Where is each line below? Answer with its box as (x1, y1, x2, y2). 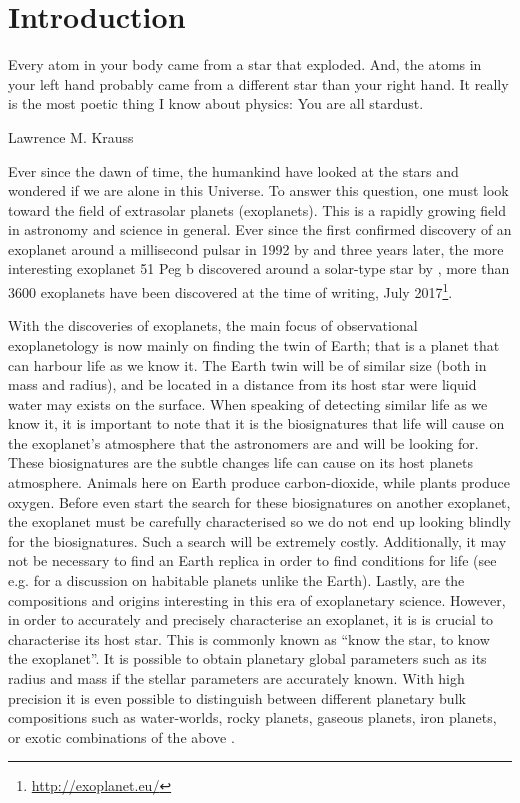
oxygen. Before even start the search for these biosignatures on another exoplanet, (8, 491, 511, 512)
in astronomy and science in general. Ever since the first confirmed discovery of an (8, 219, 512, 240)
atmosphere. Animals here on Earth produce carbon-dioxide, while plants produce (8, 472, 510, 493)
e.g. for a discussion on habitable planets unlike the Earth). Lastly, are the (8, 570, 465, 591)
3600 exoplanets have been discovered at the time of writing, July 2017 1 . (8, 279, 453, 302)
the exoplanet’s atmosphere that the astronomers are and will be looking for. (8, 432, 479, 453)
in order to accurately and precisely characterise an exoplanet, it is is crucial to (8, 609, 494, 630)
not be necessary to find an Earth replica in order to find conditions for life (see (8, 550, 497, 571)
